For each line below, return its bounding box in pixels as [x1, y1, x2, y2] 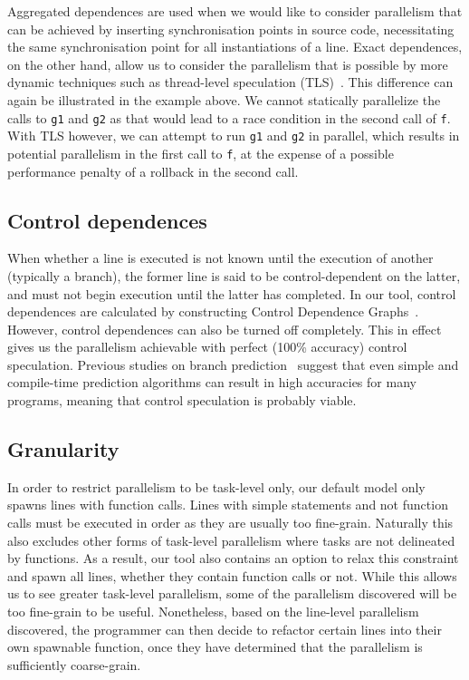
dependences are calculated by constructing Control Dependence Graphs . [7, 302, 419, 321]
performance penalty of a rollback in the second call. [7, 161, 299, 180]
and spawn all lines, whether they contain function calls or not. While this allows [7, 566, 457, 585]
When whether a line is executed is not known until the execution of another [7, 248, 434, 267]
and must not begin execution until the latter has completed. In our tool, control [7, 284, 456, 303]
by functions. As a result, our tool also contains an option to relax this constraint [7, 549, 459, 568]
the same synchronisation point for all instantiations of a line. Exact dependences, [7, 37, 463, 56]
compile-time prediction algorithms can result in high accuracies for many [7, 373, 416, 392]
